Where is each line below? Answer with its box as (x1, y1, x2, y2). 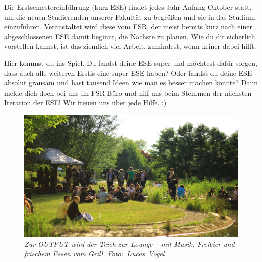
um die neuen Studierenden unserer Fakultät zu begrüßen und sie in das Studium (4, 11, 255, 22)
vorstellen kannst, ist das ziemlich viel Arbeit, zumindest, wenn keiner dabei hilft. (4, 41, 256, 51)
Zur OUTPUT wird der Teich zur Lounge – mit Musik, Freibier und (24, 238, 235, 249)
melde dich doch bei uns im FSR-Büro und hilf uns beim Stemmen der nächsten (4, 87, 252, 98)
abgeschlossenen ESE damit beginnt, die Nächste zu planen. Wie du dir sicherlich (4, 31, 255, 41)
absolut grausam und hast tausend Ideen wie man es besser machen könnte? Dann (4, 77, 258, 88)
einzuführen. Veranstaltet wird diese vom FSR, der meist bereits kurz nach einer (4, 21, 252, 32)
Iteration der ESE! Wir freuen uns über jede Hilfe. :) (4, 97, 167, 108)
